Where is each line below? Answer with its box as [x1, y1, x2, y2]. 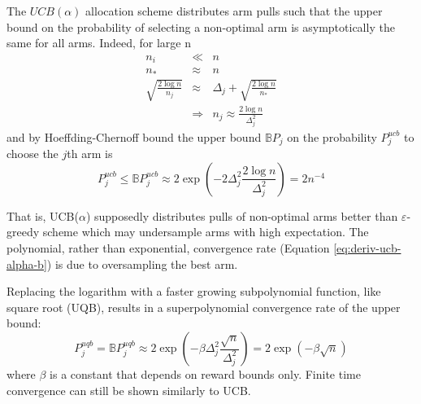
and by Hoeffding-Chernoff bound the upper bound [7, 128, 262, 145]
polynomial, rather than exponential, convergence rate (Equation [7, 239, 330, 257]
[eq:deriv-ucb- [333, 239, 401, 257]
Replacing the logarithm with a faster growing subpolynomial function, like [7, 283, 381, 300]
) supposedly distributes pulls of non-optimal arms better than [85, 207, 398, 224]
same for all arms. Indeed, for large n [7, 34, 192, 51]
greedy [7, 223, 40, 240]
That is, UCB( [7, 207, 79, 224]
